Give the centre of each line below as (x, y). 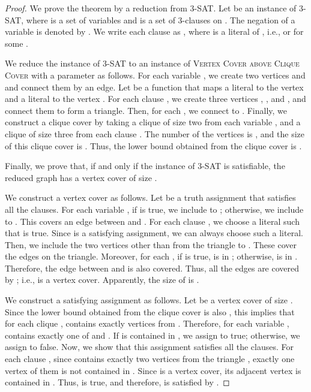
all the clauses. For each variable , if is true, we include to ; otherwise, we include (154, 209)
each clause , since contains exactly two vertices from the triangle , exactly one (150, 359)
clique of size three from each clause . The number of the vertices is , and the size (155, 133)
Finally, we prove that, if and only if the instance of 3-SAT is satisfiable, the (145, 166)
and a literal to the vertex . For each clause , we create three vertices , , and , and (155, 99)
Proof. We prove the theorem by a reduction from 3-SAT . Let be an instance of (151, 8)
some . (17, 43)
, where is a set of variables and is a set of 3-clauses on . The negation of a (158, 19)
